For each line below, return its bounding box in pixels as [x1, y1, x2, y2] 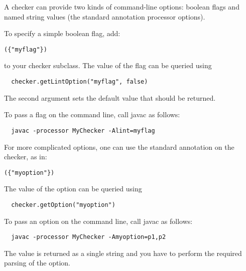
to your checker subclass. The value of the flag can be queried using [4, 60, 212, 71]
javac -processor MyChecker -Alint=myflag [11, 127, 155, 134]
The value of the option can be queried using [4, 183, 142, 194]
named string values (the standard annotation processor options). [4, 11, 205, 22]
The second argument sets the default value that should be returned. [4, 92, 216, 103]
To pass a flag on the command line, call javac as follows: [4, 109, 180, 120]
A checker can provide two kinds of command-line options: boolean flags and [4, 2, 239, 12]
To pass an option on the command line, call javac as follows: [4, 215, 193, 226]
